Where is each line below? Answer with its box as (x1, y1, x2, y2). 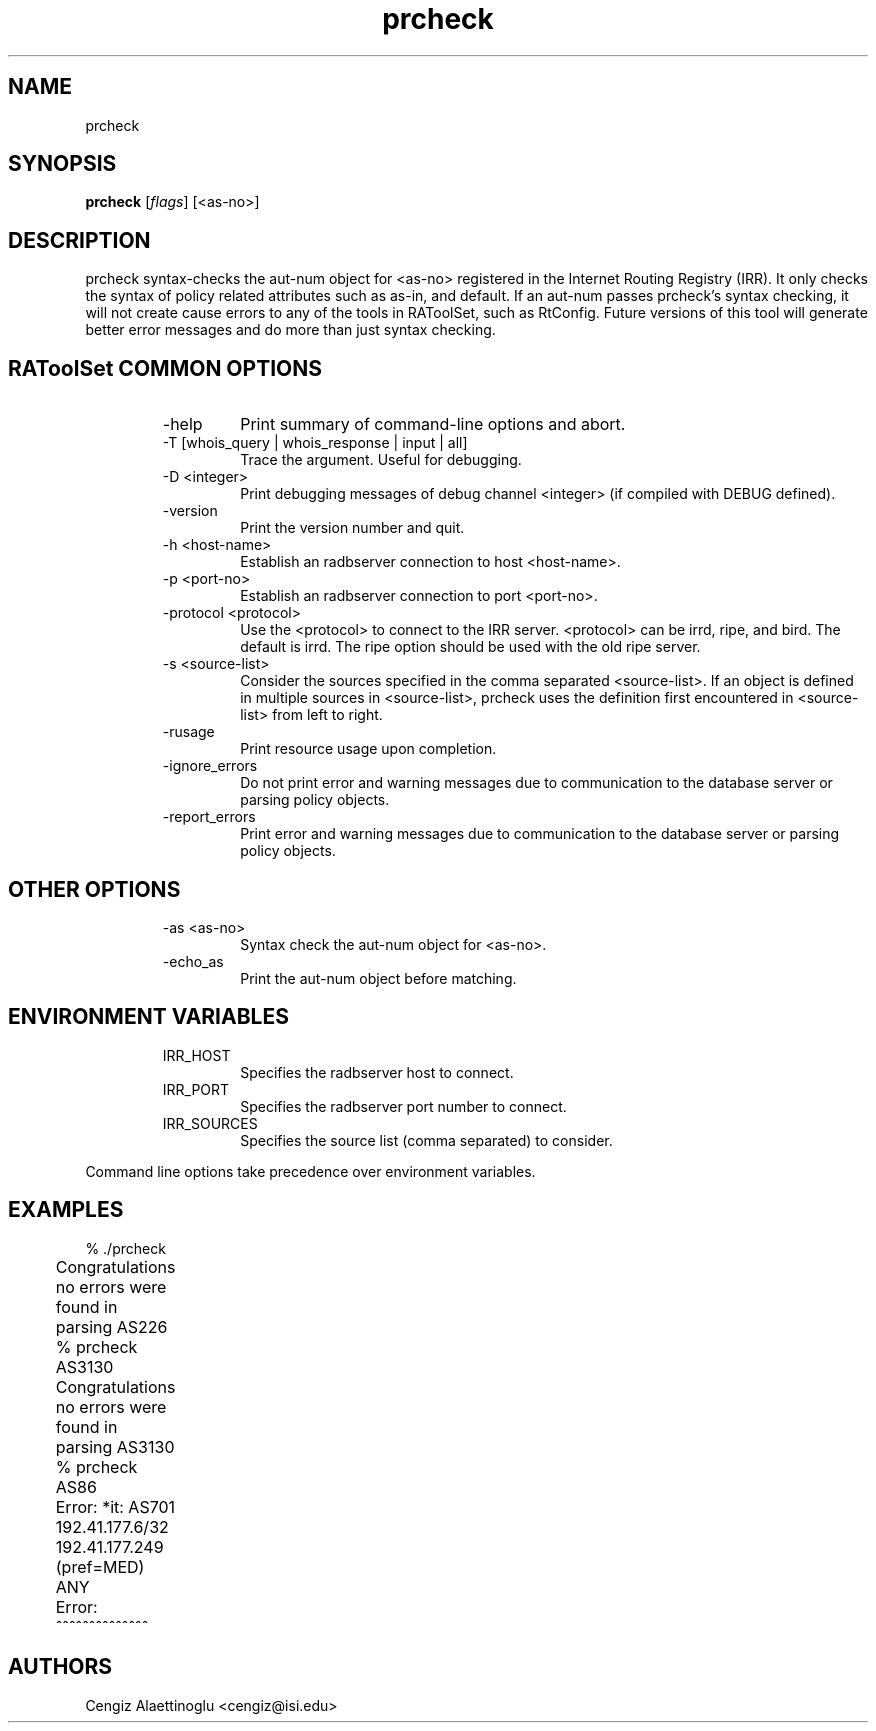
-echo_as (162, 952, 224, 970)
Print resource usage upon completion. (240, 740, 497, 758)
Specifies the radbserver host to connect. (240, 1063, 514, 1081)
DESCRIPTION (8, 227, 151, 253)
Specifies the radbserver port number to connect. (240, 1097, 567, 1115)
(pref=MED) (55, 1556, 145, 1577)
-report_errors (162, 808, 256, 826)
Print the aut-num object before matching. (240, 969, 517, 987)
